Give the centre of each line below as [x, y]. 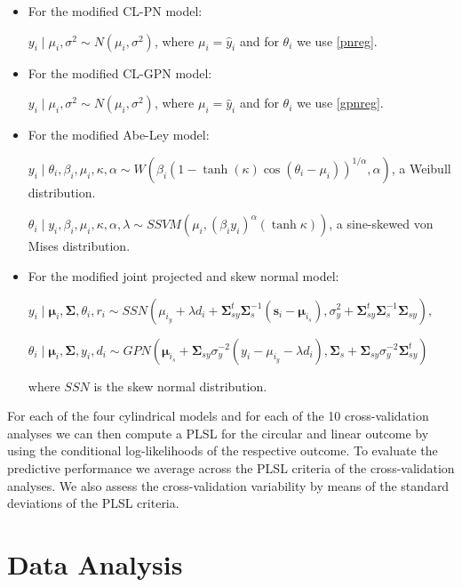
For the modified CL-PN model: [115, 11]
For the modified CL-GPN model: [120, 72]
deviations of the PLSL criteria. [93, 503]
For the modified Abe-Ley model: [119, 135]
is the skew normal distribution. [180, 386]
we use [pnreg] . [337, 40]
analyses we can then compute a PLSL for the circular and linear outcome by [218, 433]
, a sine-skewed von [381, 224]
